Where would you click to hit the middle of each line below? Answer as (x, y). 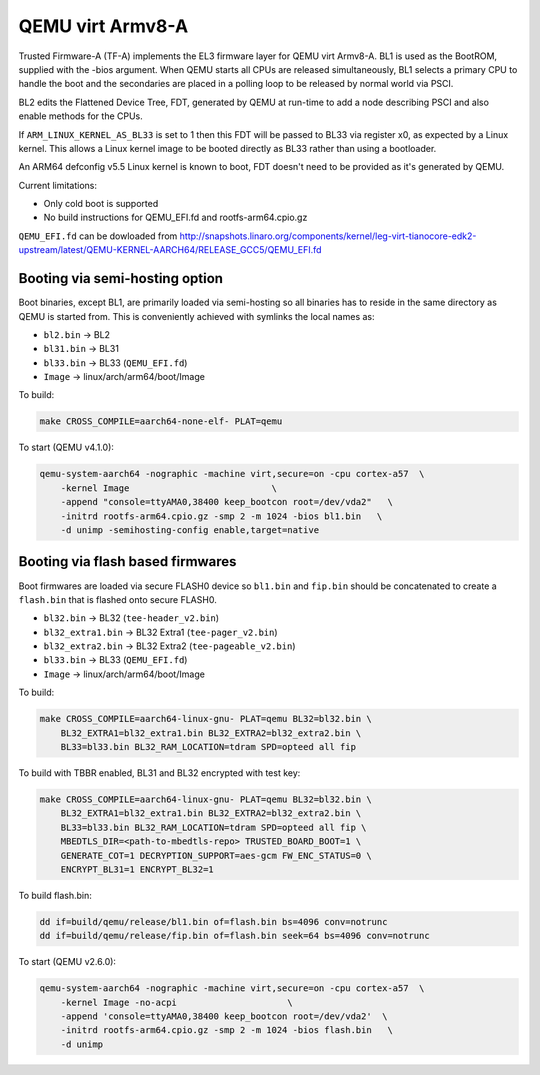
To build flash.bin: (55, 895)
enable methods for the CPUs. (81, 116)
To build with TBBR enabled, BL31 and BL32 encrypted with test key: (159, 772)
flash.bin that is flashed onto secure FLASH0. (117, 599)
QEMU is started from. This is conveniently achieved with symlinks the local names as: (196, 316)
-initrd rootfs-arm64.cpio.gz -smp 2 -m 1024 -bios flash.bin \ (227, 1030)
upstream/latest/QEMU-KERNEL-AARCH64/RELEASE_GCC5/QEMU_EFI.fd (170, 250)
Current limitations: (57, 185)
